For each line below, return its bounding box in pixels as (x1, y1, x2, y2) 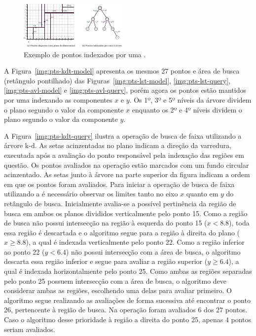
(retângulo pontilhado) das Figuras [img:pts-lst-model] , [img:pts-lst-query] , (4, 75, 230, 85)
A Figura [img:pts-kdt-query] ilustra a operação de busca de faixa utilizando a (4, 130, 242, 141)
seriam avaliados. (4, 324, 55, 334)
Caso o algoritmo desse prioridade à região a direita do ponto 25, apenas (4, 314, 223, 325)
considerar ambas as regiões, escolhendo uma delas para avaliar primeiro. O (4, 285, 232, 296)
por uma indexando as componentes (4, 94, 112, 105)
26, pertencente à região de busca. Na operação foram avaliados (4, 304, 196, 315)
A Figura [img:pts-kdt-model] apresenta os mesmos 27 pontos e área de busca (4, 66, 240, 76)
